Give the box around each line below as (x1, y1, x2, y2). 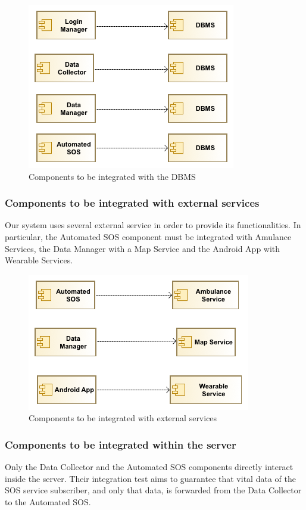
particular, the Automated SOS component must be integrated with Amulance (5, 231, 292, 242)
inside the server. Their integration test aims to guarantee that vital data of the (5, 472, 296, 484)
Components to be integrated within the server (5, 437, 236, 452)
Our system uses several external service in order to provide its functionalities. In (5, 219, 301, 231)
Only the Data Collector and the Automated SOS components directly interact (5, 461, 293, 473)
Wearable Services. (5, 254, 73, 266)
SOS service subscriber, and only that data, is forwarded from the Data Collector (5, 484, 302, 496)
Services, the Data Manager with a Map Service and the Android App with (5, 242, 280, 254)
